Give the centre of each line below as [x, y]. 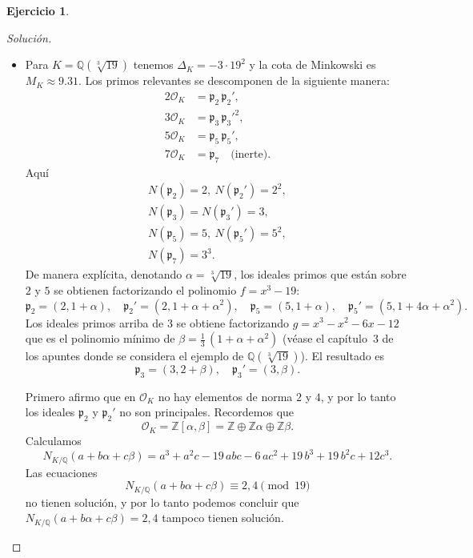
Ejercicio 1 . [38, 10]
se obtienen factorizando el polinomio [145, 289]
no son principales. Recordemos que [207, 412]
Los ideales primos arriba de [94, 322]
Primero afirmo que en [80, 396]
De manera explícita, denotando [104, 274]
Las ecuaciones [61, 472]
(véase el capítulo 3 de [338, 338]
